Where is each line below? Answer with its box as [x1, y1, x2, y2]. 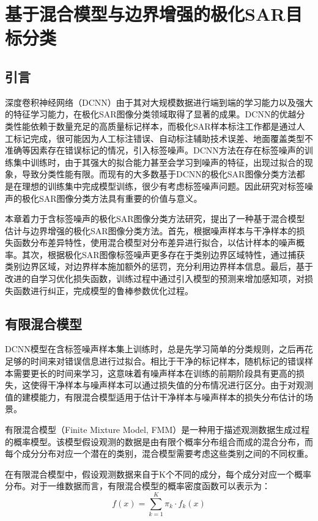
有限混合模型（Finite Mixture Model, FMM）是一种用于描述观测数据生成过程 [5, 423, 310, 436]
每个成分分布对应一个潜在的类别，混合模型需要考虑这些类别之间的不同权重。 [5, 447, 313, 460]
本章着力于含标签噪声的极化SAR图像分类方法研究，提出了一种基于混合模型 [5, 212, 305, 225]
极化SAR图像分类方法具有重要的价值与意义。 [21, 191, 202, 204]
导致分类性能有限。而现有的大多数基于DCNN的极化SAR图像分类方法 [21, 168, 297, 180]
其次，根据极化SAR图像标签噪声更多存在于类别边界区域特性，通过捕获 [21, 248, 305, 260]
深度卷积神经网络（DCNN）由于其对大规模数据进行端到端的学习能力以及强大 [5, 95, 313, 108]
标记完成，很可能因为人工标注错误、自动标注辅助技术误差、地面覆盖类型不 [13, 131, 313, 144]
